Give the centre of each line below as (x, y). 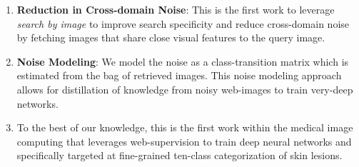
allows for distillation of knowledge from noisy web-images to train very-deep (185, 89)
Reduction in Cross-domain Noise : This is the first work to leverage (176, 9)
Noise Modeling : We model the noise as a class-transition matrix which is (183, 61)
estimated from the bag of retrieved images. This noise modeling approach (179, 75)
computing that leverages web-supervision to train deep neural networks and (184, 141)
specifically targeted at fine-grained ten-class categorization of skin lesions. (179, 155)
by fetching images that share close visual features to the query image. (171, 37)
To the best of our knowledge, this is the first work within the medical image (185, 127)
